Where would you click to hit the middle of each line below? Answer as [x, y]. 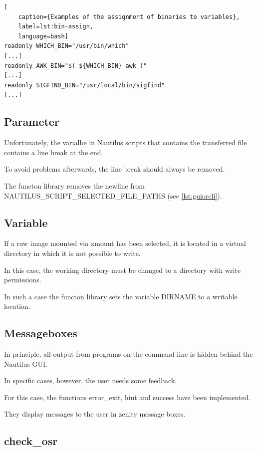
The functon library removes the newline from [74, 185]
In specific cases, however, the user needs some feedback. [91, 380]
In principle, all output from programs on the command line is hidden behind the [128, 354]
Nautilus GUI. [26, 363]
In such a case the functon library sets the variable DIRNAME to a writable [121, 296]
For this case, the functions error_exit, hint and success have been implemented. [127, 397]
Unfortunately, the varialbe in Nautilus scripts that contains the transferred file [126, 142]
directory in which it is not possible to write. [72, 253]
